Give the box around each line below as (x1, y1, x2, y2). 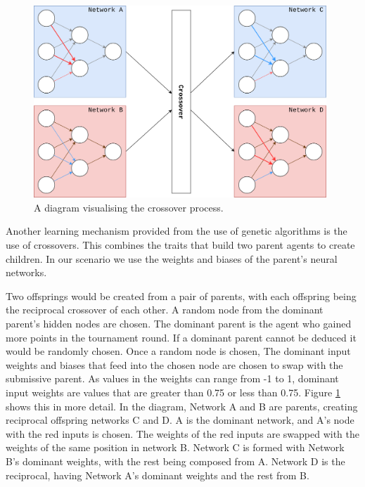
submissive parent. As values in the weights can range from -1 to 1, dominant (6, 371, 339, 386)
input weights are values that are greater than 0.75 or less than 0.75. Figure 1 (6, 384, 340, 399)
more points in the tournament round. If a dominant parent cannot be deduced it (6, 330, 357, 344)
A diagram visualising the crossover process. (34, 200, 224, 214)
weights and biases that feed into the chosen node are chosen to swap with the (6, 357, 343, 372)
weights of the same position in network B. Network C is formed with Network (6, 440, 345, 455)
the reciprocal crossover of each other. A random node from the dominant (6, 302, 324, 317)
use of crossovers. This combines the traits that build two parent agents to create (6, 238, 355, 252)
